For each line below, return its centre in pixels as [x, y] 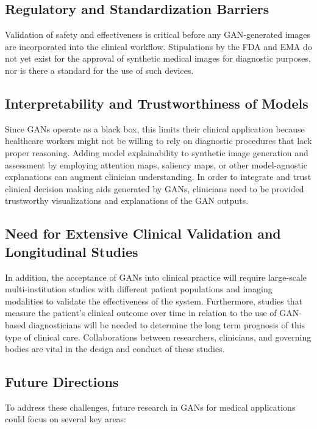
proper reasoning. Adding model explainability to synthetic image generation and [157, 152]
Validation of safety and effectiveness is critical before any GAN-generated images [158, 34]
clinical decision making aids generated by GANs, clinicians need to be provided [155, 188]
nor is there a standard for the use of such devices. [99, 70]
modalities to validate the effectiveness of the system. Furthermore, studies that [154, 301]
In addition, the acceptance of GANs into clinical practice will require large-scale [156, 277]
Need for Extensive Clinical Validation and [143, 233]
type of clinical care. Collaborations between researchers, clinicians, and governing [158, 337]
